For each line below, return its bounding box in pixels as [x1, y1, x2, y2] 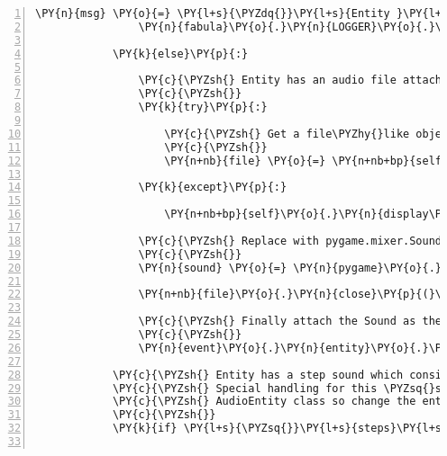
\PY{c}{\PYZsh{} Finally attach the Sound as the [138, 315, 442, 328]
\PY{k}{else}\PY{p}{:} [112, 47, 249, 60]
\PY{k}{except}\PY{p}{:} [138, 181, 287, 194]
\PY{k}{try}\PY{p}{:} [138, 101, 268, 114]
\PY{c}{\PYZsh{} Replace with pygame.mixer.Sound [138, 234, 442, 247]
